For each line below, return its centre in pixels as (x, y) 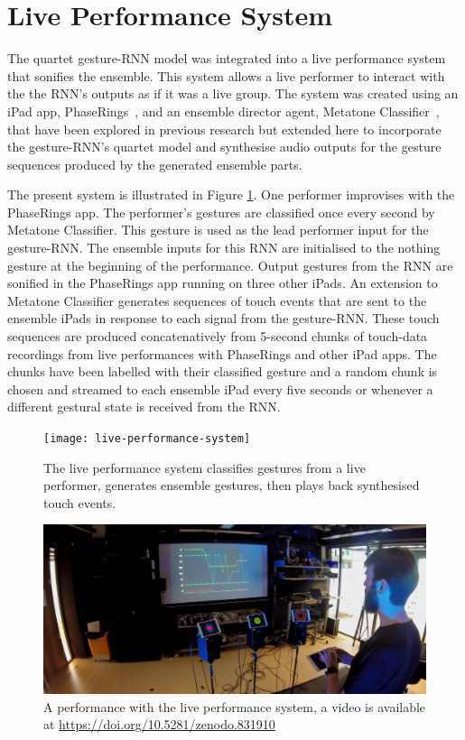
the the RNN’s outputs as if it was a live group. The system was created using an (233, 93)
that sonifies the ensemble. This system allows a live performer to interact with (226, 75)
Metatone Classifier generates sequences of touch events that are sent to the (217, 300)
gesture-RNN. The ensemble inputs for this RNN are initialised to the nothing (224, 248)
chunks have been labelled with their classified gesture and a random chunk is (223, 371)
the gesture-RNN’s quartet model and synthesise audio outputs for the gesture (224, 147)
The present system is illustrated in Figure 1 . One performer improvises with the (231, 194)
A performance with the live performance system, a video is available (235, 706)
